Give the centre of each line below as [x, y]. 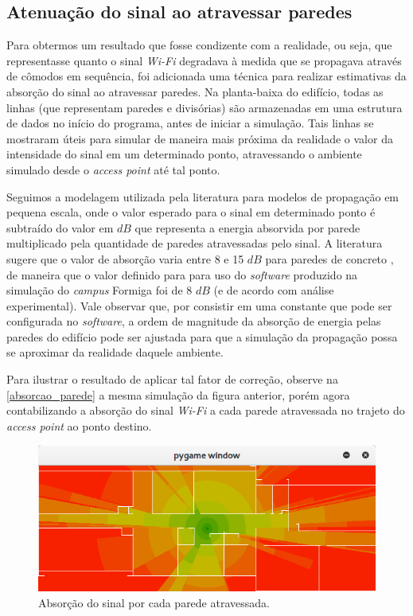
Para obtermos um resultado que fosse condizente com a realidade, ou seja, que [199, 45]
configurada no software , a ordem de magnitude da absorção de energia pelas [194, 321]
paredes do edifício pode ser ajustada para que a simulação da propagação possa [202, 336]
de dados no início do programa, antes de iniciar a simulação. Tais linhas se [190, 123]
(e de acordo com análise [274, 290]
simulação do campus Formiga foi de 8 [99, 290]
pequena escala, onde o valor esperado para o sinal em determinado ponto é [191, 212]
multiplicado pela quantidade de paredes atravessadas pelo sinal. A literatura [195, 243]
